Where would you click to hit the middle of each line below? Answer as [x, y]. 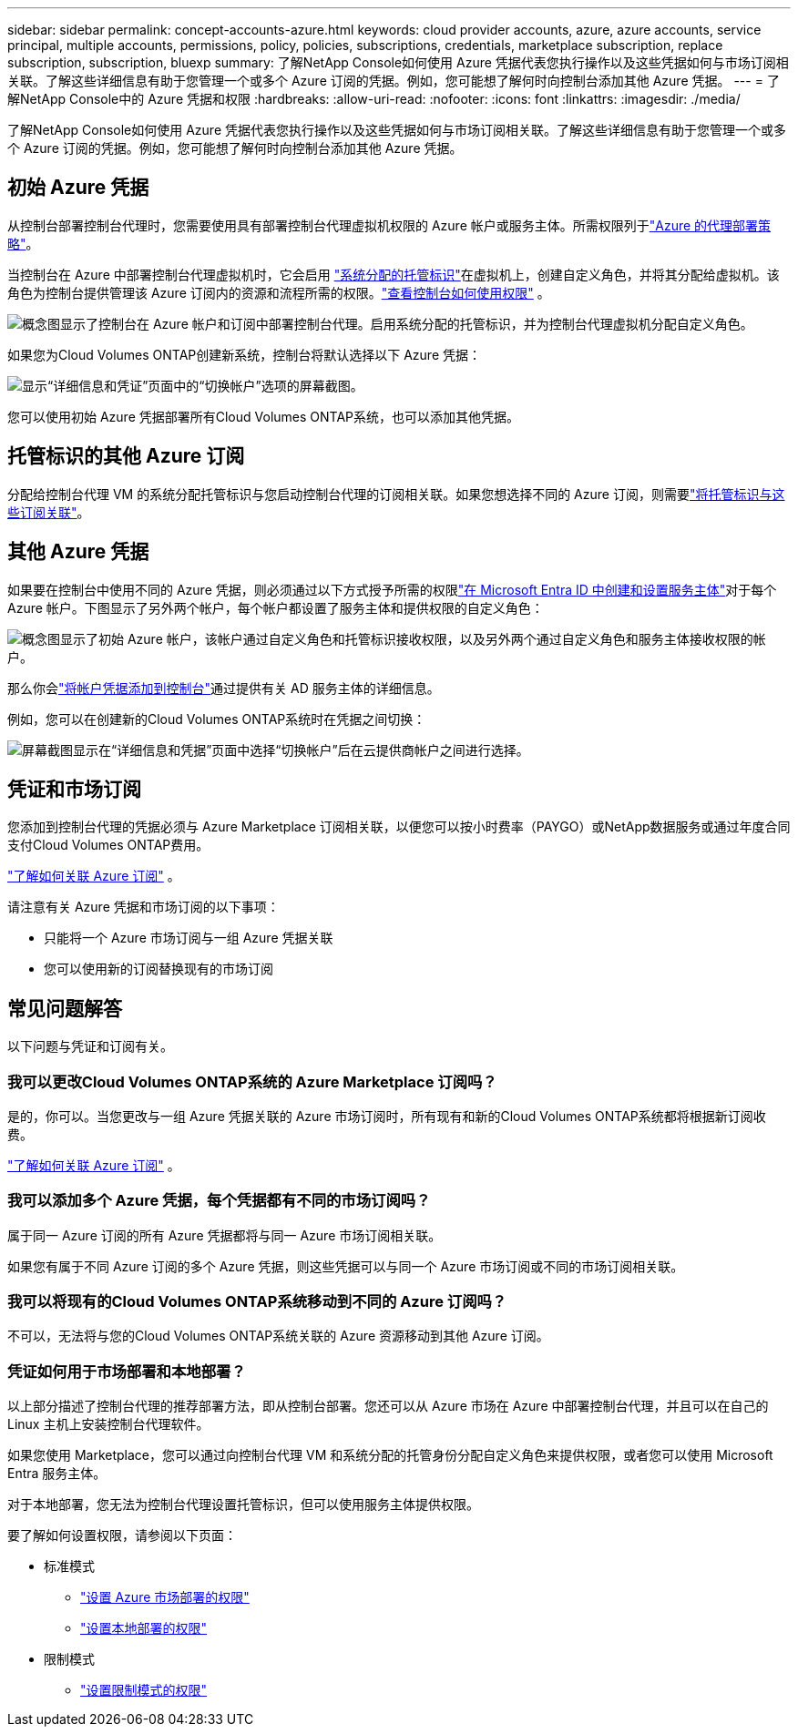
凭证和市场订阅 [74, 789]
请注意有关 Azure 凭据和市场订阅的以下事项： [143, 907]
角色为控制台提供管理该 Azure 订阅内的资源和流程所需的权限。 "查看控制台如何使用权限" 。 [279, 292]
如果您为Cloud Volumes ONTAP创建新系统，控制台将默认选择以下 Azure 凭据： [245, 354]
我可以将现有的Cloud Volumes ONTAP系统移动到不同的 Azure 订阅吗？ [257, 1302]
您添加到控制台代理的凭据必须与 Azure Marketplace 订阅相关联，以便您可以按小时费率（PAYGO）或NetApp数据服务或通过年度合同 [399, 827]
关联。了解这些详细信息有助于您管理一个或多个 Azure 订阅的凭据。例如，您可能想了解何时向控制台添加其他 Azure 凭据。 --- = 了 [394, 81]
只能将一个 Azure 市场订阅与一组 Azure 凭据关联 [189, 938]
